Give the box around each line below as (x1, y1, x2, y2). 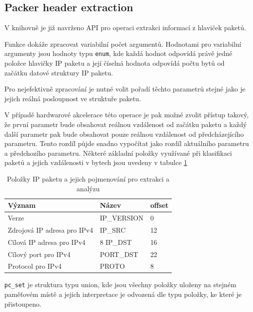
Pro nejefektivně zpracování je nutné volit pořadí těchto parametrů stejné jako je (4, 84, 246, 94)
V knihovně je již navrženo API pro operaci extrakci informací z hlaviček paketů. (4, 22, 246, 33)
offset (150, 200, 169, 210)
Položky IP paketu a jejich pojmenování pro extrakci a (7, 173, 170, 184)
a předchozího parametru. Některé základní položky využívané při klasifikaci (4, 147, 232, 158)
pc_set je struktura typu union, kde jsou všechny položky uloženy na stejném (4, 279, 236, 290)
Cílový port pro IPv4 (8, 249, 71, 259)
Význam (8, 200, 36, 210)
